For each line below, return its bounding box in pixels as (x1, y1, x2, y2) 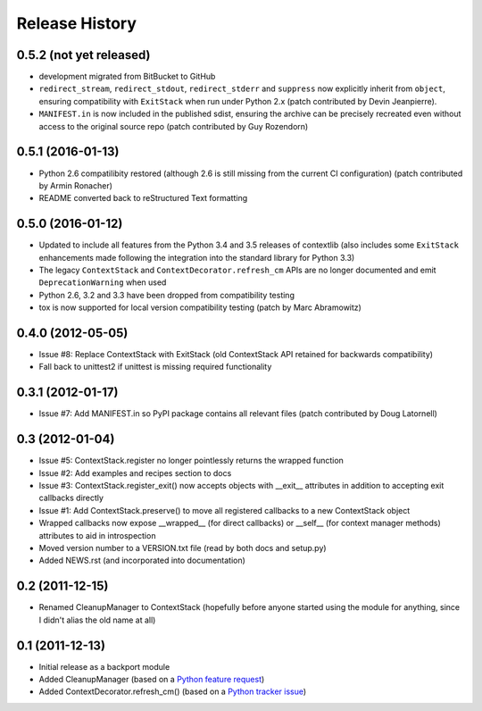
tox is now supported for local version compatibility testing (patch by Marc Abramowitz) (38, 302, 361, 313)
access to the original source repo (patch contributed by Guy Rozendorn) (38, 121, 309, 131)
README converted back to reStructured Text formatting (38, 193, 248, 204)
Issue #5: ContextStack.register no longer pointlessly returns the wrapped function (38, 456, 344, 466)
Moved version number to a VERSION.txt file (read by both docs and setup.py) (38, 543, 327, 554)
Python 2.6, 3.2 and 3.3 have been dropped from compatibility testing (38, 289, 295, 300)
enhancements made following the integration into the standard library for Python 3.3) (38, 252, 355, 263)
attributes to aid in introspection (38, 530, 156, 540)
